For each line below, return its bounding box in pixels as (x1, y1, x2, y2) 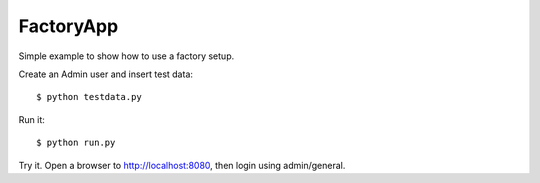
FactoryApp (18, 15, 119, 37)
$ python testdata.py (36, 91, 142, 103)
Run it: (18, 113, 45, 125)
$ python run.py (36, 137, 116, 149)
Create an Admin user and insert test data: (18, 68, 194, 80)
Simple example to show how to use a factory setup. (18, 50, 235, 62)
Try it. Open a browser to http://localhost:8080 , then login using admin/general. (18, 159, 346, 171)
